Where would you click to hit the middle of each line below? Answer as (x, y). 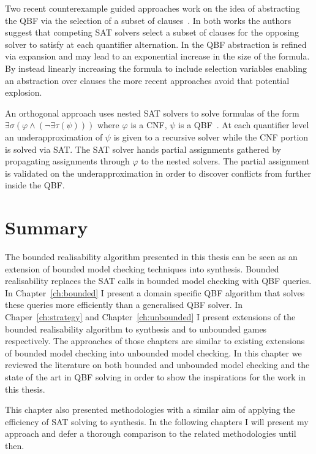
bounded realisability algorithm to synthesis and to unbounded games (136, 329)
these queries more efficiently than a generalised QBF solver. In (124, 305)
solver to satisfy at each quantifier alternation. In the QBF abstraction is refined (156, 44)
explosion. (24, 92)
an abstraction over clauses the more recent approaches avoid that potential (147, 80)
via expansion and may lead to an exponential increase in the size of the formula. (157, 56)
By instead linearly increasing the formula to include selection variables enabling (156, 68)
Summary (47, 227)
